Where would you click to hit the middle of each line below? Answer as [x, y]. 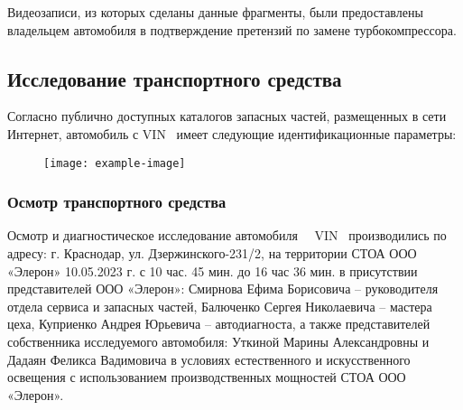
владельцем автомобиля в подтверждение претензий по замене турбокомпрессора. [232, 29]
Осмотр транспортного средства [117, 202]
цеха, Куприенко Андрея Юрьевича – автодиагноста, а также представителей [219, 324]
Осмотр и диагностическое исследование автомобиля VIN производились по [227, 235]
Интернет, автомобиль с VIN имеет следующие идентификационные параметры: [232, 133]
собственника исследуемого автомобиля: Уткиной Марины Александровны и [218, 342]
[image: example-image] [115, 163]
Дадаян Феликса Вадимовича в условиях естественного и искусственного [209, 359]
